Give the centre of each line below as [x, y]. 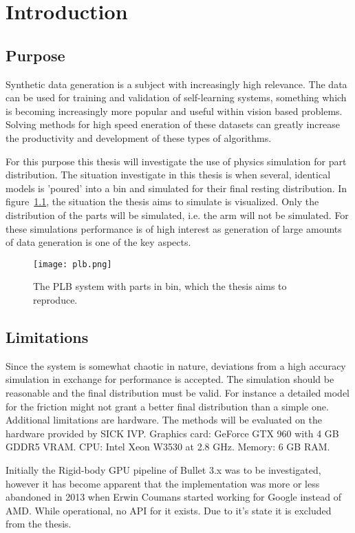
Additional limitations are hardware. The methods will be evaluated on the [164, 420]
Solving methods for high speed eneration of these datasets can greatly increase [173, 124]
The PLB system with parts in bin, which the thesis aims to [160, 286]
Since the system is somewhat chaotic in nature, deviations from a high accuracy [176, 365]
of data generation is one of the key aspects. [98, 242]
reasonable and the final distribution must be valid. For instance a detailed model [177, 392]
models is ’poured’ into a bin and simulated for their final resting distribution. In [176, 188]
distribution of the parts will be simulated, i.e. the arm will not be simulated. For [177, 215]
